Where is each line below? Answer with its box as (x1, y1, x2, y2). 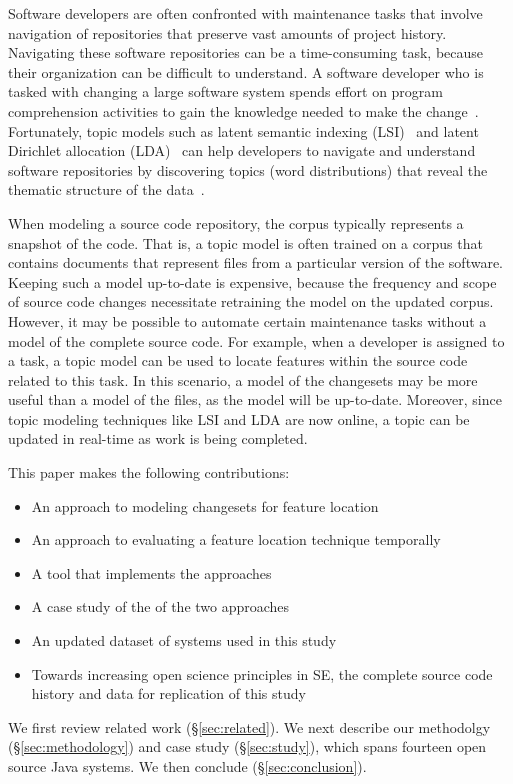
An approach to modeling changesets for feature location (31, 495, 379, 516)
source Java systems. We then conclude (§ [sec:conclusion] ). (8, 756, 367, 776)
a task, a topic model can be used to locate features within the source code (8, 350, 468, 371)
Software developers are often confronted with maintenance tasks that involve (8, 3, 483, 23)
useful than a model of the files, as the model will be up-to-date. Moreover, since (8, 389, 502, 410)
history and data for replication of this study (31, 683, 306, 704)
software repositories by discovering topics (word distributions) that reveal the (8, 159, 488, 180)
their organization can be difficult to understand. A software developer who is (8, 61, 484, 82)
